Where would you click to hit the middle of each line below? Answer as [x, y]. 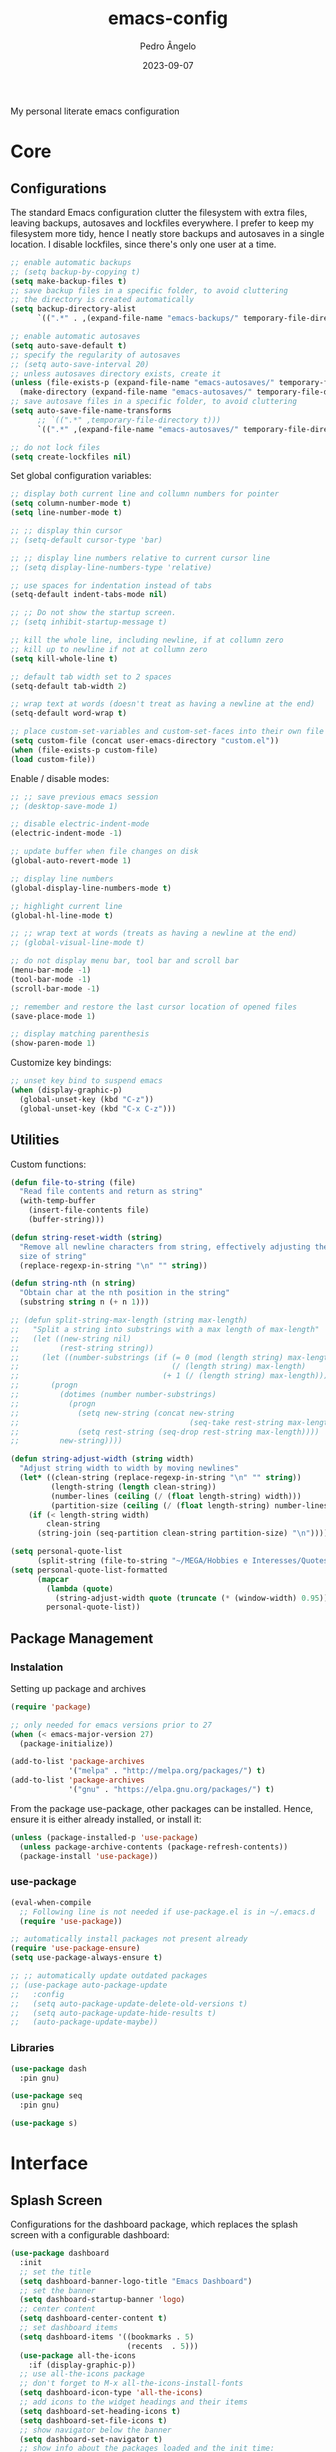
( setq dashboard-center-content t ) [93, 2318]
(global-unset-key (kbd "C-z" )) [87, 1099]
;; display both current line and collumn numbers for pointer [145, 494]
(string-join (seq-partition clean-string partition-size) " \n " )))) [182, 1533]
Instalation [37, 1667]
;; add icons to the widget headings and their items [133, 2402]
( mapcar [53, 1579]
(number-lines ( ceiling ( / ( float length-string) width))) [176, 1496]
